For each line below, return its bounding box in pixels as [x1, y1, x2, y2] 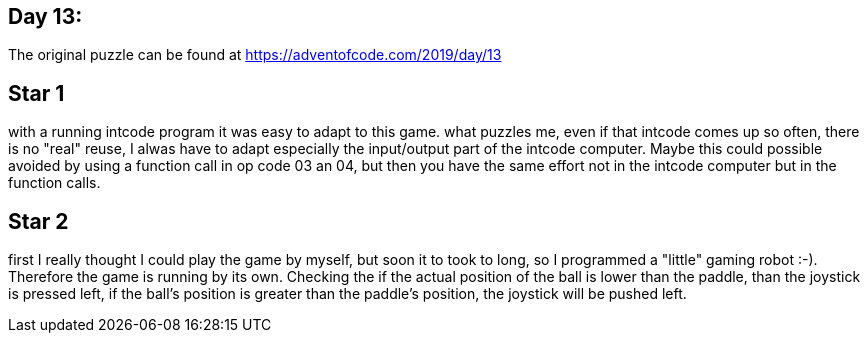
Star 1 [8, 80, 65, 106]
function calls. [8, 174, 101, 192]
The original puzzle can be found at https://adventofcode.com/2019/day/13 [8, 46, 502, 64]
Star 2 [8, 208, 69, 234]
